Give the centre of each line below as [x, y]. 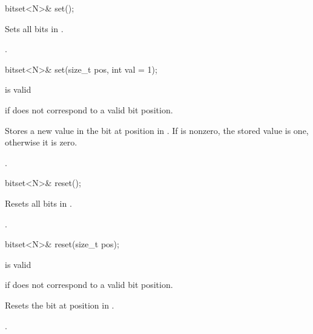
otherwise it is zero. [41, 142]
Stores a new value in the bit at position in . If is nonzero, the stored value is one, [157, 130]
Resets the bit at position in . [60, 305]
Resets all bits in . [38, 203]
